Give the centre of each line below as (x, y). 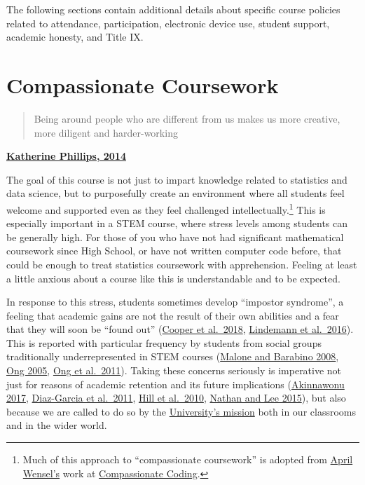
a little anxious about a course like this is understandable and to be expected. (173, 278)
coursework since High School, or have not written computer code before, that (174, 251)
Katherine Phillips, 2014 (66, 156)
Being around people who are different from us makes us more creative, (187, 118)
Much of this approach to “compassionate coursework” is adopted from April (188, 459)
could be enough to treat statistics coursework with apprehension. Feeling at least (182, 264)
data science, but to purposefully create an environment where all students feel (175, 193)
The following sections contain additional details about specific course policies (173, 9)
